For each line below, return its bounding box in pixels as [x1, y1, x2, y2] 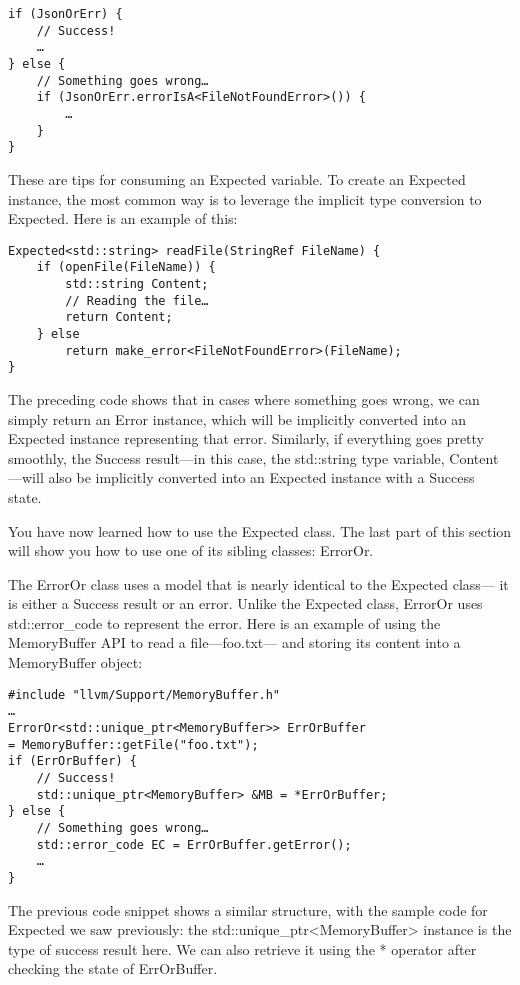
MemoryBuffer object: [8, 652, 143, 673]
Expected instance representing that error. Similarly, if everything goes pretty [8, 428, 484, 449]
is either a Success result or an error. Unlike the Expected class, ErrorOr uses [8, 593, 483, 614]
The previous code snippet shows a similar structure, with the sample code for [8, 899, 488, 920]
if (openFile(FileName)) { [36, 260, 216, 275]
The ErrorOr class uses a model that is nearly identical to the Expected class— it [8, 573, 509, 594]
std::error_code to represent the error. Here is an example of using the [8, 612, 441, 633]
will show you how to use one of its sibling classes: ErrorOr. [8, 540, 374, 561]
